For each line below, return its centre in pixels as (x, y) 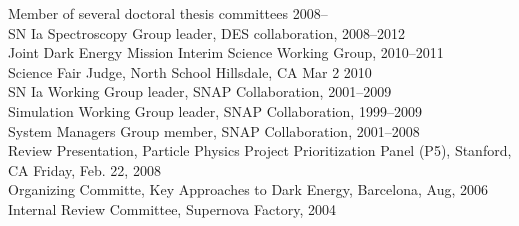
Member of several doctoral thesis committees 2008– (168, 13)
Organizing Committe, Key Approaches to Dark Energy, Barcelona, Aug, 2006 (248, 189)
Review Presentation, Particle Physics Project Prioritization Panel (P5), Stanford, (260, 150)
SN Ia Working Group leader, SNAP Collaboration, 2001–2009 (200, 91)
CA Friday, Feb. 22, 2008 (84, 169)
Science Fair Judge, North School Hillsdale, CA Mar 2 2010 (190, 71)
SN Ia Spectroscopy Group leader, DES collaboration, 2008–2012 (207, 32)
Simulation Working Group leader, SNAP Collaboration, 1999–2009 (215, 110)
